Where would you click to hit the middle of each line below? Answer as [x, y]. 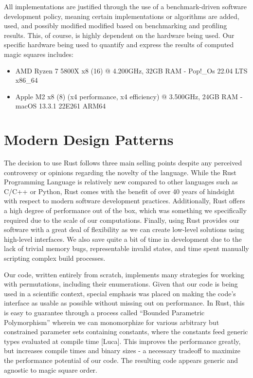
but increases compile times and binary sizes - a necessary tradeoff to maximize [122, 351]
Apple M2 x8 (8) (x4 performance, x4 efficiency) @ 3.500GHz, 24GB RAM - [129, 96]
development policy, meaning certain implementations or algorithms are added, [122, 16]
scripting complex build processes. [55, 258]
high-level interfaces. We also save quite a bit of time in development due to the [123, 239]
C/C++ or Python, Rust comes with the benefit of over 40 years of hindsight [119, 191]
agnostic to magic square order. [51, 369]
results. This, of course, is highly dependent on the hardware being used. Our [119, 35]
